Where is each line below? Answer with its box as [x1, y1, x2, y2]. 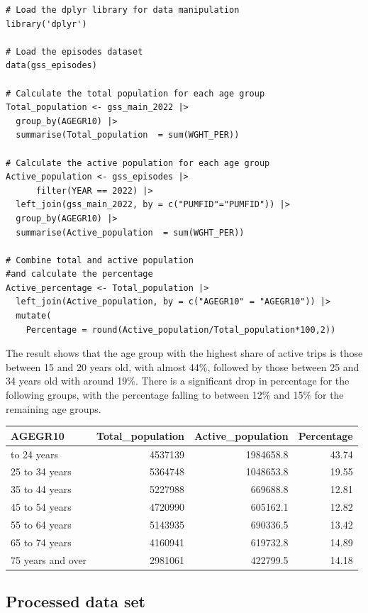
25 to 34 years [11, 464, 72, 479]
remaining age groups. [6, 401, 101, 416]
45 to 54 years [11, 499, 72, 514]
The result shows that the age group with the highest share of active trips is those [6, 346, 363, 360]
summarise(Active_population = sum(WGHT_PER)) [16, 227, 245, 238]
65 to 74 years [11, 534, 72, 549]
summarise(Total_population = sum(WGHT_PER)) [16, 130, 240, 140]
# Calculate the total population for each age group [6, 88, 265, 99]
